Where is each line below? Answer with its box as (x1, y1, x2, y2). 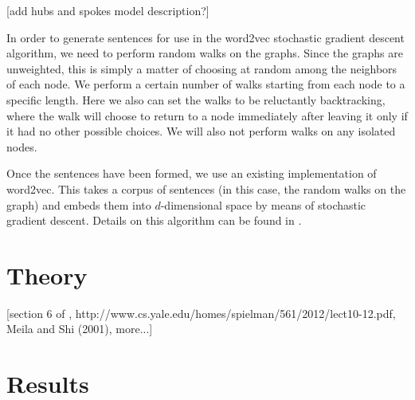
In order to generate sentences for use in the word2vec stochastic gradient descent (6, 29, 405, 45)
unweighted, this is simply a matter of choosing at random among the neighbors (6, 60, 397, 76)
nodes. (6, 138, 37, 155)
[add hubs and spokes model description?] (6, 2, 209, 18)
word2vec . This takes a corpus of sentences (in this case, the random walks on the (6, 180, 406, 197)
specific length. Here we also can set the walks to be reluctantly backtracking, (6, 91, 386, 108)
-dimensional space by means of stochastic (160, 196, 366, 213)
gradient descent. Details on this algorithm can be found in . (6, 212, 302, 229)
